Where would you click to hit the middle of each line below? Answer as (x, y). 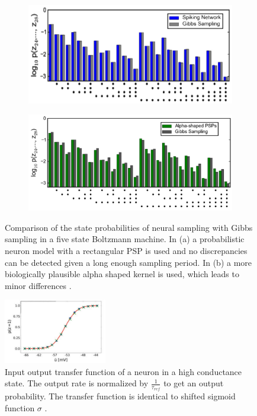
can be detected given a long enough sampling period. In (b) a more (128, 262)
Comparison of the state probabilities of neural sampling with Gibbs (129, 227)
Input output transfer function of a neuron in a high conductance (123, 371)
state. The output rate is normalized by (77, 383)
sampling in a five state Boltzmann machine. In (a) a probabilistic (125, 239)
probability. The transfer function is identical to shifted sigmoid (120, 396)
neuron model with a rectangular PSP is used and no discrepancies (126, 250)
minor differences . (38, 285)
